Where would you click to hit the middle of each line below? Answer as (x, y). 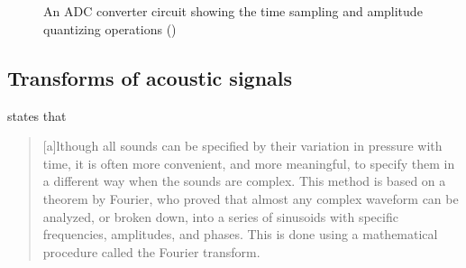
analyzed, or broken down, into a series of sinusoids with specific (220, 216)
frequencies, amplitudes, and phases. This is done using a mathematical (240, 234)
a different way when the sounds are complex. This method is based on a (244, 181)
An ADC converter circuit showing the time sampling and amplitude (233, 11)
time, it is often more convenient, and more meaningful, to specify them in (249, 163)
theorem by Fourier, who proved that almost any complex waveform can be (251, 198)
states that (37, 115)
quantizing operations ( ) (110, 28)
